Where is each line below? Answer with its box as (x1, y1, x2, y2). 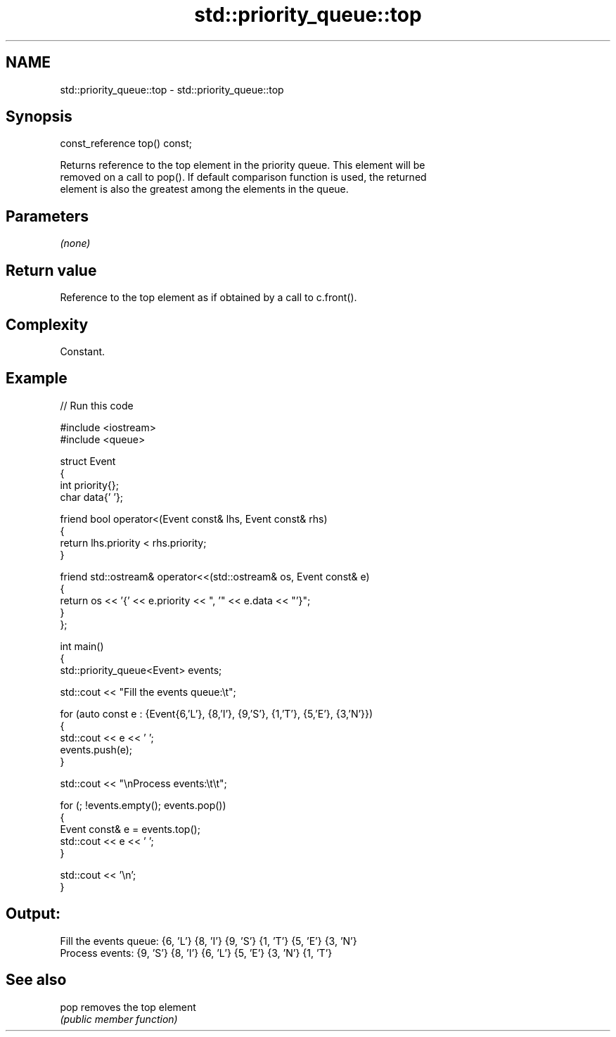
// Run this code (60, 399, 134, 412)
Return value (6, 261, 97, 279)
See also (6, 971, 67, 989)
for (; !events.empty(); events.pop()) (60, 799, 226, 811)
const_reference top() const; (60, 137, 193, 150)
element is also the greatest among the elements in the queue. (60, 183, 349, 196)
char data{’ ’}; (60, 490, 124, 503)
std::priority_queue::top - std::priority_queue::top (60, 83, 284, 96)
